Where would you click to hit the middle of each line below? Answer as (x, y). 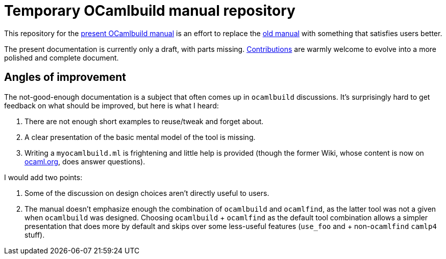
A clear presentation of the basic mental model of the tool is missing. (140, 137)
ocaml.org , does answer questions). (85, 161)
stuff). (35, 235)
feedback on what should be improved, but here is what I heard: (111, 105)
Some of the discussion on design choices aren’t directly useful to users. (147, 193)
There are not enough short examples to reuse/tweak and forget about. (144, 121)
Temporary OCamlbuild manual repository (150, 11)
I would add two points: (43, 177)
